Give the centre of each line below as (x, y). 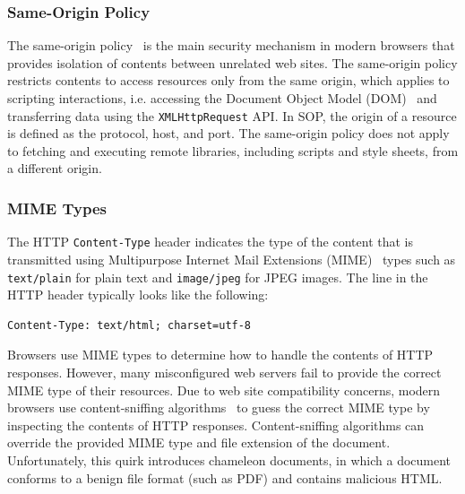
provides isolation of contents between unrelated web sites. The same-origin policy (232, 62)
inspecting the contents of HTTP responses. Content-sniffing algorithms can (216, 425)
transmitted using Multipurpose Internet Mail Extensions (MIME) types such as (232, 259)
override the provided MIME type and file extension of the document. (199, 442)
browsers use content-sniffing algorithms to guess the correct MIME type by (219, 407)
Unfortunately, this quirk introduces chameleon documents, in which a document (229, 459)
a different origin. (55, 168)
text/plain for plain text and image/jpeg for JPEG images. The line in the (218, 277)
